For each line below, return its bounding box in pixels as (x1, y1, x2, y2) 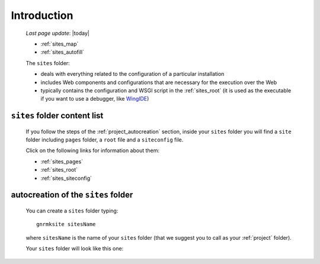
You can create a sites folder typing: (25, 207, 119, 214)
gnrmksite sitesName (36, 221, 96, 228)
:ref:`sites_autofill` (40, 49, 84, 56)
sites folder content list (11, 111, 104, 121)
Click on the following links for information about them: (25, 147, 160, 154)
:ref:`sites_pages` (40, 157, 83, 165)
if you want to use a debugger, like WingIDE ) (40, 95, 149, 102)
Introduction (11, 9, 73, 22)
